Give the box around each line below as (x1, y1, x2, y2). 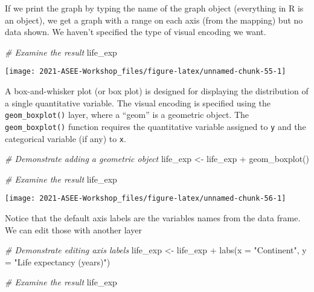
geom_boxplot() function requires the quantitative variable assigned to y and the (5, 120, 306, 132)
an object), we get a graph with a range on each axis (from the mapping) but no (5, 13, 303, 26)
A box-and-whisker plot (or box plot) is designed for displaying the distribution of (5, 85, 309, 97)
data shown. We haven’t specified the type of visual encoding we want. (5, 25, 266, 38)
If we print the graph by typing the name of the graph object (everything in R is (5, 2, 304, 14)
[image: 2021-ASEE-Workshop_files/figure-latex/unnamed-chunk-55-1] (5, 67, 286, 76)
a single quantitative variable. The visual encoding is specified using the (5, 96, 271, 109)
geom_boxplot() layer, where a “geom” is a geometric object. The (5, 108, 249, 121)
